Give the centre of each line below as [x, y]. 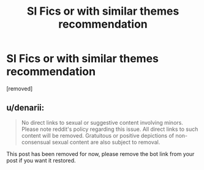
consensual [36, 142]
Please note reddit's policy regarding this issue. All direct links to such [110, 129]
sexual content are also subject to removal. [106, 142]
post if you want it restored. [41, 160]
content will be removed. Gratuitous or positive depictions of [98, 135]
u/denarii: [25, 108]
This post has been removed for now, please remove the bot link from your [100, 153]
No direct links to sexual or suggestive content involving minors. [102, 122]
